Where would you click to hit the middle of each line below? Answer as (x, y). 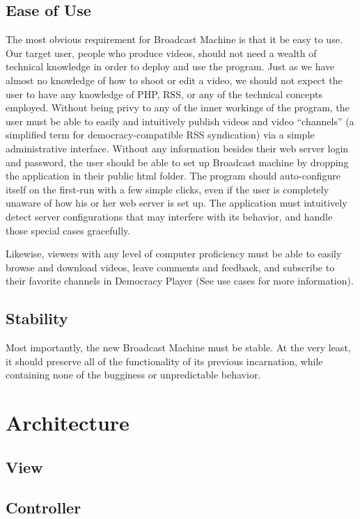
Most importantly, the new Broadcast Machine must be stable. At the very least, (178, 348)
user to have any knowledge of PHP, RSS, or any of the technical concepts (164, 94)
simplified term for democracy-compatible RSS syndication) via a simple (160, 135)
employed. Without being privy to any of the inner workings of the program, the (178, 107)
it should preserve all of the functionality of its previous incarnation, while (164, 361)
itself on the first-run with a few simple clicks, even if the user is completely (167, 189)
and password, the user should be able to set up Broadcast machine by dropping (177, 162)
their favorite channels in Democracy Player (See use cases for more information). (180, 281)
